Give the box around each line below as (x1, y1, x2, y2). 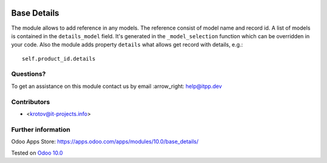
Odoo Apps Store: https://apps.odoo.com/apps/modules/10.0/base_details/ (11, 138, 199, 145)
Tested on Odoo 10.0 (11, 149, 63, 156)
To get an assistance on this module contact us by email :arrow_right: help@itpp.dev (11, 82, 222, 90)
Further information (11, 125, 71, 133)
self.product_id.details (22, 55, 96, 62)
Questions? (11, 70, 46, 78)
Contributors (11, 98, 50, 106)
